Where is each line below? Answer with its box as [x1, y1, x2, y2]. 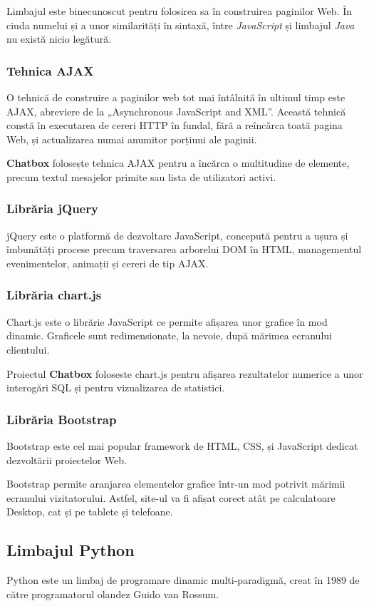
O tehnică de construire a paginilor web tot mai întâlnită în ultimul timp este [6, 90, 345, 104]
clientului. [6, 341, 50, 356]
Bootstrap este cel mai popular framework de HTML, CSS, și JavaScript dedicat [6, 438, 358, 453]
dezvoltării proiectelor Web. [6, 452, 127, 467]
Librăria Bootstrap [6, 410, 117, 428]
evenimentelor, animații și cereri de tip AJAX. [6, 255, 209, 270]
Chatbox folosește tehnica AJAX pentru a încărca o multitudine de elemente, [6, 155, 350, 170]
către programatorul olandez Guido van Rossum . [6, 586, 219, 601]
